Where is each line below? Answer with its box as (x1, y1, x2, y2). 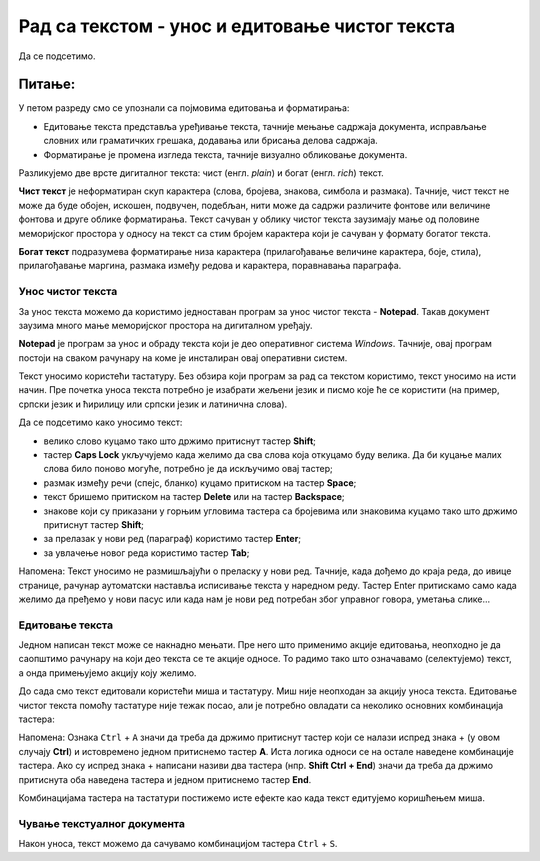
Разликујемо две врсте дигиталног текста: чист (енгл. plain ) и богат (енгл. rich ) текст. (18, 167, 384, 179)
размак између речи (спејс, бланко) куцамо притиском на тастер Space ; (43, 476, 357, 489)
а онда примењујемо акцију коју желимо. (18, 666, 197, 679)
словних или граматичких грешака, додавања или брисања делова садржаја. (43, 135, 379, 147)
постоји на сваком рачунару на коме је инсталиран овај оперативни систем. (18, 351, 348, 364)
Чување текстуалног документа (18, 816, 185, 830)
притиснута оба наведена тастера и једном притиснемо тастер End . (18, 773, 312, 785)
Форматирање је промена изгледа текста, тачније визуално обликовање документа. (43, 148, 408, 160)
